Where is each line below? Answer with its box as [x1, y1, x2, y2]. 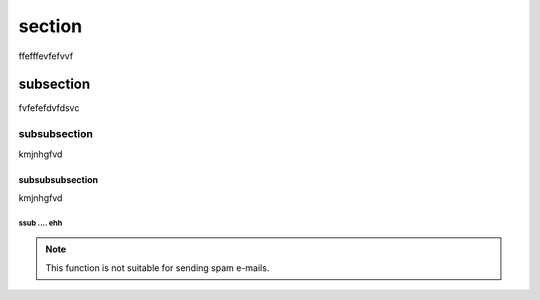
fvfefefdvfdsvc [18, 102, 80, 114]
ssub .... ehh [18, 218, 63, 228]
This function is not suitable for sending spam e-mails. [45, 261, 270, 274]
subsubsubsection [18, 173, 99, 185]
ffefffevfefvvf [18, 50, 74, 62]
